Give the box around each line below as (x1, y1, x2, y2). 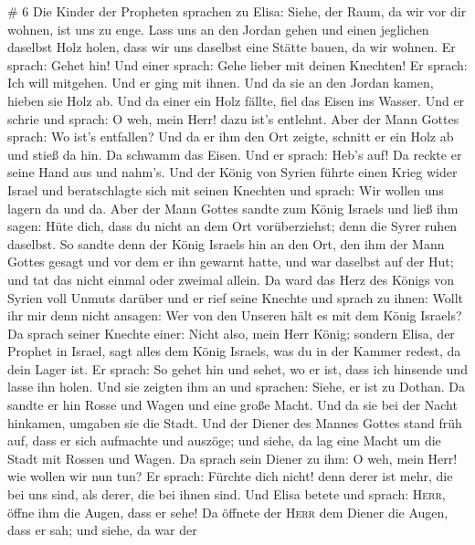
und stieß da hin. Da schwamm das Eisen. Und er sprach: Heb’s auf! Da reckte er (7, 144, 462, 163)
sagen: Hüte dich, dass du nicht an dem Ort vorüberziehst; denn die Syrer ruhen (7, 216, 458, 236)
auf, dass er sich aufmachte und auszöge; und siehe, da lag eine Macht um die (7, 431, 441, 450)
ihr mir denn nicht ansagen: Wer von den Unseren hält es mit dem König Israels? (7, 306, 462, 325)
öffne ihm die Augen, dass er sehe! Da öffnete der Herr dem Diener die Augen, (7, 502, 449, 521)
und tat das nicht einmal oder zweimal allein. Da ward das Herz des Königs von (7, 269, 455, 288)
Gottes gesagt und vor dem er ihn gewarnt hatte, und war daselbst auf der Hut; (7, 252, 454, 271)
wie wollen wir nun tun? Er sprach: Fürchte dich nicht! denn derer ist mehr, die (7, 466, 453, 486)
